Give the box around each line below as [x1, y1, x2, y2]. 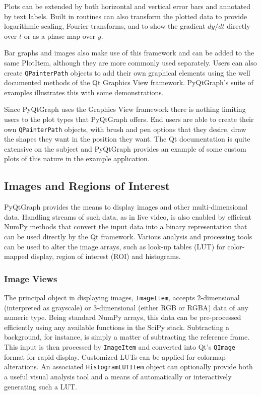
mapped [4, 251, 29, 261]
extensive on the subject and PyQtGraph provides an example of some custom [4, 143, 246, 154]
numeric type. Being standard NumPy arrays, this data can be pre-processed [4, 312, 241, 322]
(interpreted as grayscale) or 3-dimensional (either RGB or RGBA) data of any [4, 302, 248, 312]
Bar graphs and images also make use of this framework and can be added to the [4, 47, 254, 58]
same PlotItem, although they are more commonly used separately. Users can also [4, 57, 257, 68]
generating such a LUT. [4, 381, 77, 391]
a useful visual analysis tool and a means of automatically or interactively [4, 371, 232, 381]
